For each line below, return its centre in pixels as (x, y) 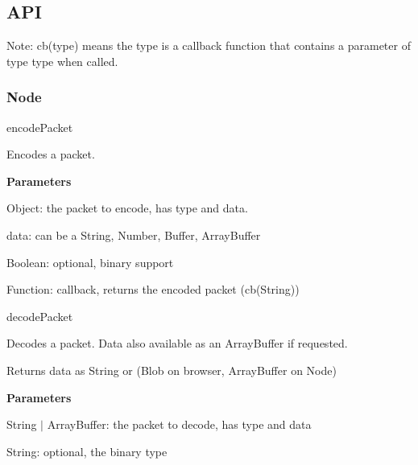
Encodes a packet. (51, 154)
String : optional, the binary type (87, 451)
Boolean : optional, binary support (90, 262)
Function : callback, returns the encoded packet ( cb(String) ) (153, 289)
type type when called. (62, 61)
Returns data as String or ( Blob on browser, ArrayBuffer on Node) (172, 370)
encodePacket (40, 127)
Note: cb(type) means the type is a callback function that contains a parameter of (209, 45)
